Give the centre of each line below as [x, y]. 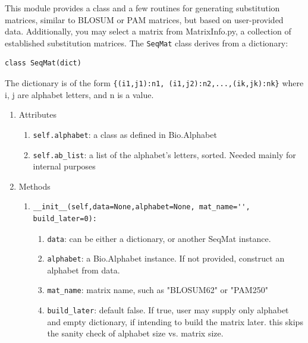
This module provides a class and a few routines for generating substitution [142, 8]
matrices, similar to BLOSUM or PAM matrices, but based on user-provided [144, 19]
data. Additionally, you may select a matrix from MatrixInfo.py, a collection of [148, 31]
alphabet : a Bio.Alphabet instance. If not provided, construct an [166, 258]
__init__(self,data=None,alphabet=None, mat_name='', [142, 207]
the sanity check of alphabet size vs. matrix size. [135, 333]
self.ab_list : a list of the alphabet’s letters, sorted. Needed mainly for [164, 154]
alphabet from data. [84, 270]
